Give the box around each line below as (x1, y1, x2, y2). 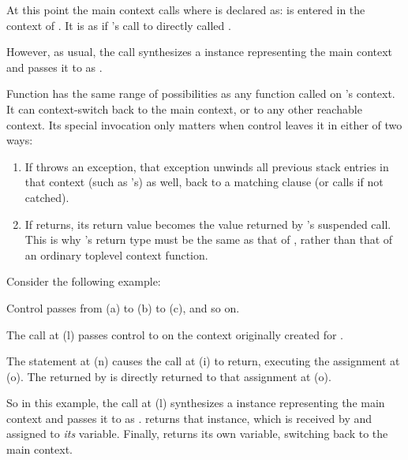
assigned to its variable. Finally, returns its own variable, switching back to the (6, 425, 388, 442)
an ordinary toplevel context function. (24, 246, 208, 263)
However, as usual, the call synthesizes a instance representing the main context (6, 43, 393, 60)
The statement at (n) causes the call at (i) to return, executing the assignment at (6, 353, 400, 369)
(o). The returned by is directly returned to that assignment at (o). (6, 368, 331, 384)
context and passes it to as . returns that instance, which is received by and (6, 410, 372, 426)
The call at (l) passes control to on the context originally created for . (6, 326, 343, 342)
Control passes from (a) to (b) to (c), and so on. (6, 299, 240, 316)
